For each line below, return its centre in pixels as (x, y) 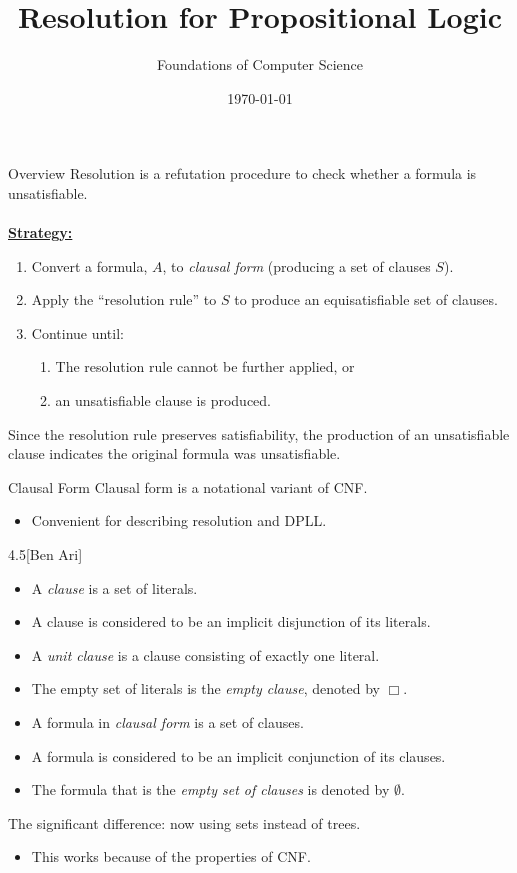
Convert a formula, (89, 265)
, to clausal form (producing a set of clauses (296, 265)
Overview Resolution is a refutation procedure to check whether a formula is (242, 173)
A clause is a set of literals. (114, 587)
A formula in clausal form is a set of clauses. (167, 722)
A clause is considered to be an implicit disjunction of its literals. (231, 621)
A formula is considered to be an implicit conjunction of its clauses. (238, 755)
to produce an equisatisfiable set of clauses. (366, 299)
